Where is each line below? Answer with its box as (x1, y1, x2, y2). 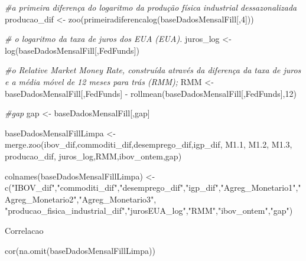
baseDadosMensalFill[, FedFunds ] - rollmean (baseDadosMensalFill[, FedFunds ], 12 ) (5, 87, 297, 99)
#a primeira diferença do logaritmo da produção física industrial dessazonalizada (5, 1, 297, 13)
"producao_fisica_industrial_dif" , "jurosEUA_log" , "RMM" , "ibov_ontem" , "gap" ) (5, 204, 293, 217)
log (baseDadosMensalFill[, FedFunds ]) (5, 44, 139, 56)
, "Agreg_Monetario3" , (76, 193, 157, 205)
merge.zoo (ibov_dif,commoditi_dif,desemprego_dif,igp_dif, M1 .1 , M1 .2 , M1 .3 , (5, 138, 292, 151)
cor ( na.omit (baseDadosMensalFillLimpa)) (5, 244, 155, 256)
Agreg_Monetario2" (5, 193, 77, 205)
